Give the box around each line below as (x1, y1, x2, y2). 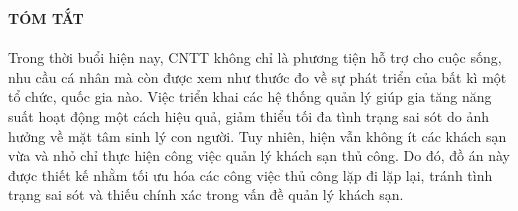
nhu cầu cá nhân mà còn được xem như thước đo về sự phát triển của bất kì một (8, 66, 507, 87)
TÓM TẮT (8, 8, 84, 28)
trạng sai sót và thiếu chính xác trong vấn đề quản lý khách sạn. (8, 184, 404, 205)
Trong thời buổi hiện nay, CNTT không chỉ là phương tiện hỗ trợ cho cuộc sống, (8, 47, 502, 68)
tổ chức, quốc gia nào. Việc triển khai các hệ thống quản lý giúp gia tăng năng (8, 86, 492, 107)
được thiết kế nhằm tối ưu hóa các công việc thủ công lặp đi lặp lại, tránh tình (8, 164, 493, 185)
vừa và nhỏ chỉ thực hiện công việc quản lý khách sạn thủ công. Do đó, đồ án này (8, 145, 510, 166)
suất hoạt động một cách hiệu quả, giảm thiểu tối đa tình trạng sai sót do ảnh (8, 105, 489, 126)
